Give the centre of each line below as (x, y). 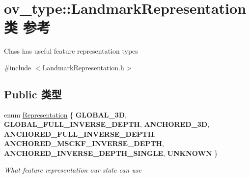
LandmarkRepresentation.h (83, 67)
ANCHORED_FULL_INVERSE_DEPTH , (80, 133)
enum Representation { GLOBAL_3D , (65, 114)
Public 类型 (33, 94)
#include (18, 67)
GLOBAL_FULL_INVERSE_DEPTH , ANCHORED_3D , (107, 124)
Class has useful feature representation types (71, 51)
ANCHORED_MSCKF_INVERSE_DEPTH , (84, 143)
